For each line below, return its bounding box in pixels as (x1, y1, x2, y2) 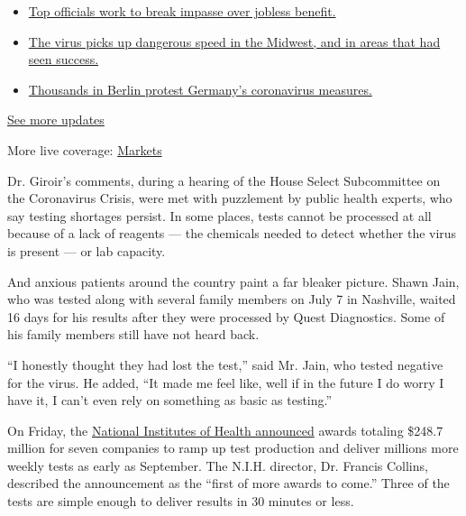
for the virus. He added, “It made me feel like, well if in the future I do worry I (7, 373, 444, 392)
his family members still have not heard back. (7, 325, 260, 344)
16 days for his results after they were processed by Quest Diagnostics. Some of (7, 307, 445, 326)
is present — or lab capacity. (7, 241, 166, 260)
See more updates (7, 110, 105, 129)
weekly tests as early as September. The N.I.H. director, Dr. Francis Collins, (7, 456, 428, 475)
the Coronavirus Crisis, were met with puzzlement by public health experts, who (7, 189, 452, 207)
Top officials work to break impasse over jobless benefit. (28, 2, 336, 20)
